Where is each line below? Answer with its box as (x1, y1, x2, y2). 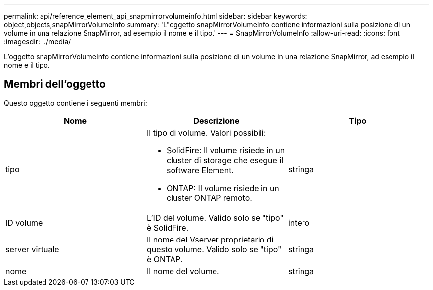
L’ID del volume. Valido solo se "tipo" (146, 212, 284, 223)
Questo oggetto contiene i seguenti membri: (4, 98, 147, 107)
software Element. (166, 165, 234, 175)
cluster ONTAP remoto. (166, 193, 252, 203)
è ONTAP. (146, 254, 183, 264)
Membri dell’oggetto (4, 78, 106, 91)
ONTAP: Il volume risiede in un (166, 183, 279, 193)
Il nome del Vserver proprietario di (146, 234, 274, 244)
